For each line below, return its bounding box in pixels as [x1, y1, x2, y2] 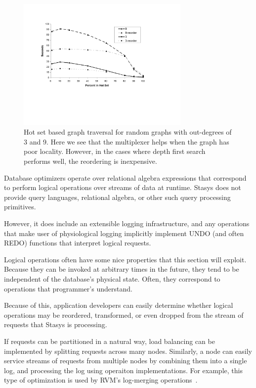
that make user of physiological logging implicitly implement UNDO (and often [4, 228, 244, 238]
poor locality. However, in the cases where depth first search [24, 146, 206, 156]
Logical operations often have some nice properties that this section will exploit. [4, 254, 247, 264]
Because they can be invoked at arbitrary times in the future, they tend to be [4, 264, 239, 274]
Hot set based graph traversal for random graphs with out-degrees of [24, 127, 232, 137]
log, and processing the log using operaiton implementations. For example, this [4, 365, 243, 375]
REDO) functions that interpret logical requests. [4, 238, 151, 248]
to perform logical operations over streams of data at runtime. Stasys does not [4, 182, 241, 193]
